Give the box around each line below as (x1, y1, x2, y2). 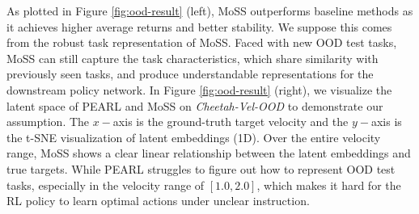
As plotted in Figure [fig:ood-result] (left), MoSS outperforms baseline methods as (6, 2, 413, 19)
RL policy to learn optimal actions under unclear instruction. (6, 192, 310, 209)
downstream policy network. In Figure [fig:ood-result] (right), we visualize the (6, 81, 392, 98)
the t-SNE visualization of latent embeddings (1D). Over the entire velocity (6, 128, 381, 145)
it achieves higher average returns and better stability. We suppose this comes (6, 18, 392, 35)
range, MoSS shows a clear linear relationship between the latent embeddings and (6, 145, 411, 162)
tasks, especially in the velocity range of (6, 176, 205, 193)
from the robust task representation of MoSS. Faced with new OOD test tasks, (6, 34, 397, 51)
